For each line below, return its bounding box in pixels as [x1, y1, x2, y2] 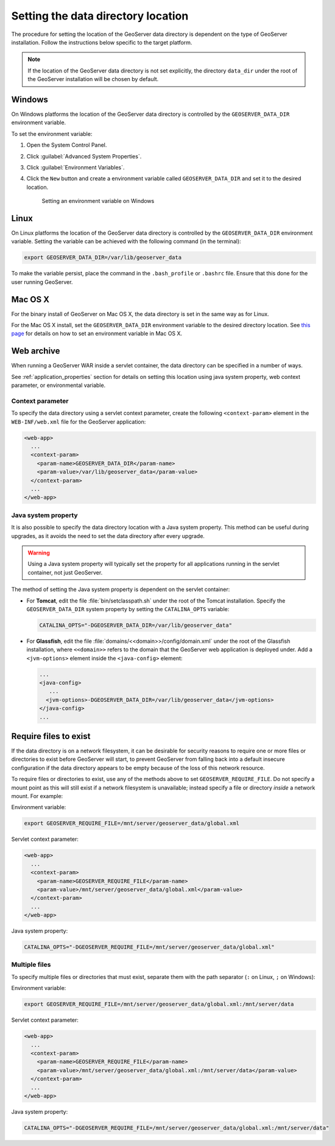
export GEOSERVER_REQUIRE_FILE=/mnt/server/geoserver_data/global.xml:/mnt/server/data [24, 1001, 294, 1008]
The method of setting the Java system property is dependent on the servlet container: [11, 585, 230, 593]
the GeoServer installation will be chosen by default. [27, 76, 159, 83]
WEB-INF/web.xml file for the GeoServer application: [11, 418, 146, 425]
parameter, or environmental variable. [11, 381, 106, 389]
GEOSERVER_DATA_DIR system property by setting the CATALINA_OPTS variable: [26, 605, 230, 612]
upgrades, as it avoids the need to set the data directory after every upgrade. [11, 532, 205, 539]
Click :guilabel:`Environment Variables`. [26, 163, 125, 171]
